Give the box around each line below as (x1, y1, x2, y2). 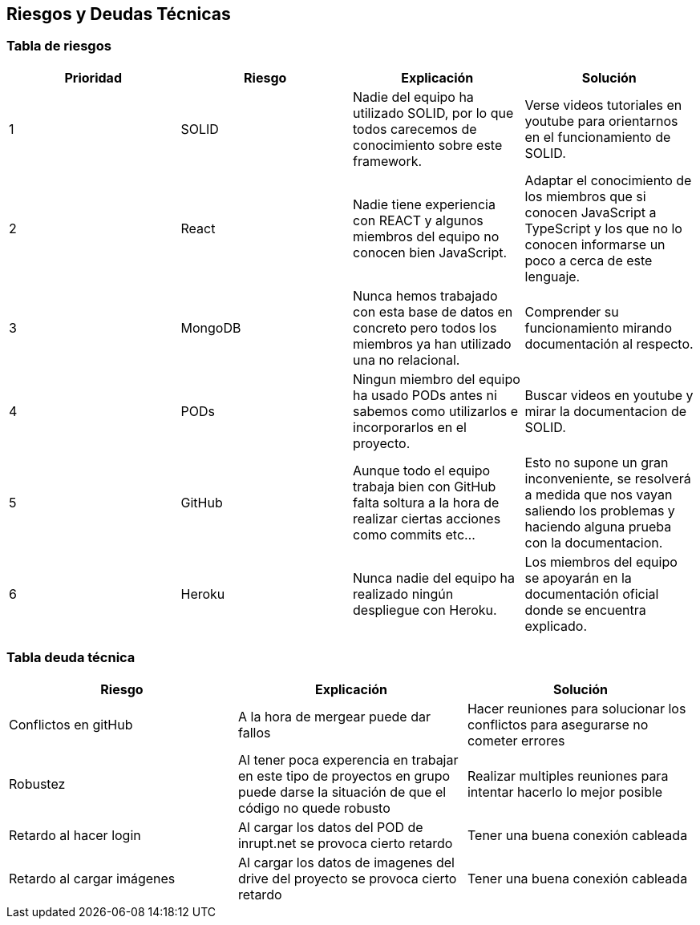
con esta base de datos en (353, 303, 513, 320)
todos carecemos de (353, 120, 477, 137)
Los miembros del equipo (524, 553, 678, 570)
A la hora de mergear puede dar (237, 708, 431, 725)
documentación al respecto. (524, 335, 694, 352)
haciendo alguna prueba (524, 518, 672, 535)
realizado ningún (353, 585, 454, 602)
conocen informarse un (524, 236, 666, 252)
